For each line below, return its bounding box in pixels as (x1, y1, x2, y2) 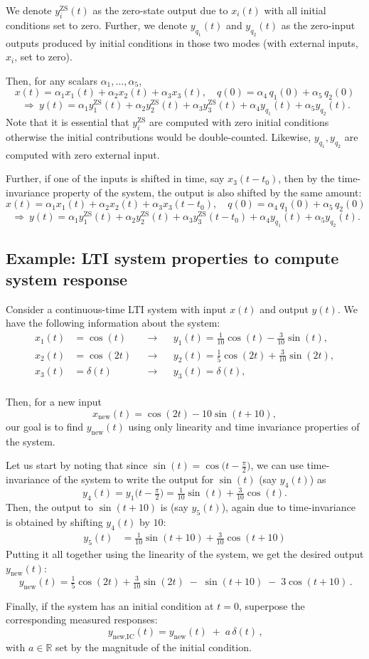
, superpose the (238, 598, 305, 613)
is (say (160, 500, 188, 515)
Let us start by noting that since (6, 458, 148, 473)
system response (6, 268, 128, 290)
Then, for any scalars (6, 73, 97, 88)
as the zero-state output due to (92, 3, 228, 17)
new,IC (112, 633, 134, 640)
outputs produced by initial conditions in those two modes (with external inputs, (6, 35, 358, 50)
